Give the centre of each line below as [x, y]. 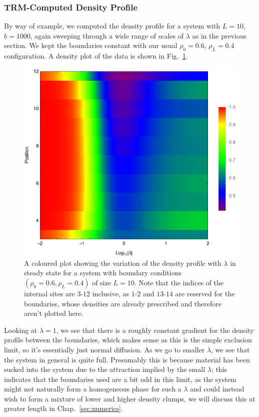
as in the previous [219, 35]
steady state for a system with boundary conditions [103, 273]
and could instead [217, 389]
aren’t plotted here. [54, 313]
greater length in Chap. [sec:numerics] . [63, 408]
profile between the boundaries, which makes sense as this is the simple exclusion [128, 340]
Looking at [21, 330]
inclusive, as [110, 293]
